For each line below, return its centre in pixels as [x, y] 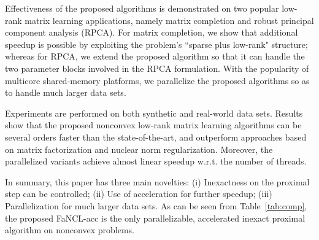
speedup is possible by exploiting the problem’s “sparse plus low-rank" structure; [156, 44]
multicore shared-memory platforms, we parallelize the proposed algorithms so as [157, 80]
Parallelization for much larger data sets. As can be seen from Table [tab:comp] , [156, 205]
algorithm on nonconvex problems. [70, 230]
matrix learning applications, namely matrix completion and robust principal [169, 20]
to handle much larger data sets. [66, 92]
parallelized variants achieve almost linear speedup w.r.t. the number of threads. [156, 161]
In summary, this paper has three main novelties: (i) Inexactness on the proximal [157, 181]
